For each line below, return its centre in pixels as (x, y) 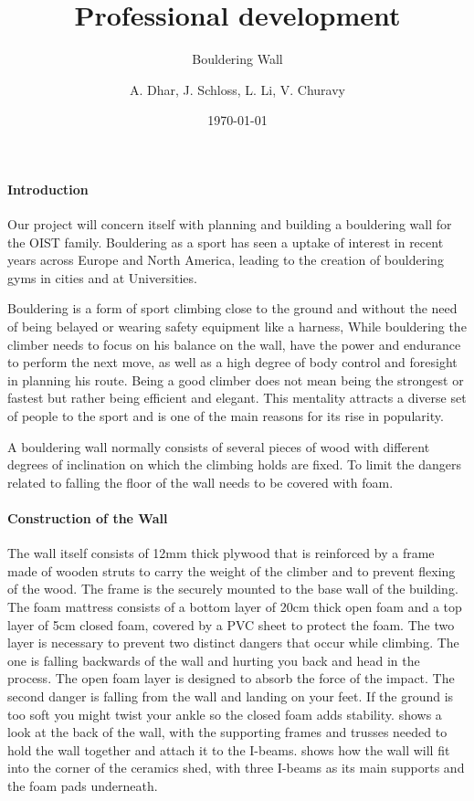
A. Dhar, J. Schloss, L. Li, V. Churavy (237, 89)
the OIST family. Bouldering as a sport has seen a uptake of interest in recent (226, 242)
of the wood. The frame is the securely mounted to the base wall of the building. (233, 589)
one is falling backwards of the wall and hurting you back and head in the (214, 660)
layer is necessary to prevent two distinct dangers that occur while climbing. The (233, 643)
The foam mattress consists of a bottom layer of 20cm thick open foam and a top (235, 606)
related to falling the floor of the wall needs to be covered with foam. (200, 482)
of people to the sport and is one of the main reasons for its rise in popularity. (226, 416)
